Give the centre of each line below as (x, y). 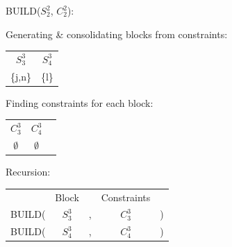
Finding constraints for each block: (80, 102)
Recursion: (28, 172)
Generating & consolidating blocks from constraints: (117, 34)
